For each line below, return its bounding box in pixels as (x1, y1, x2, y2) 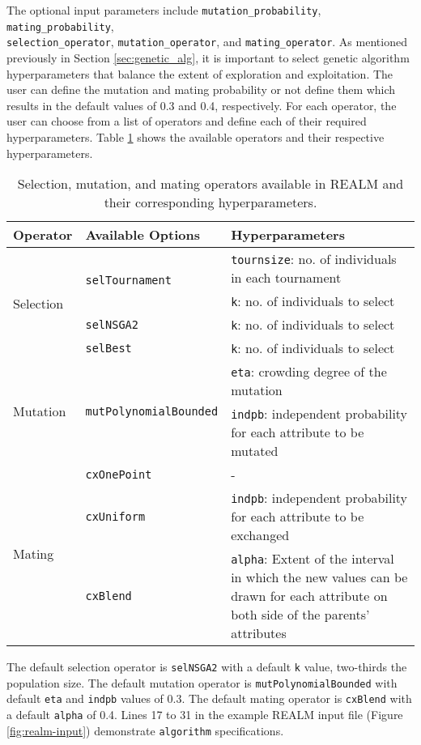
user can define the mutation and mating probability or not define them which (6, 81, 396, 98)
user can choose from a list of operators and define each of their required (6, 113, 367, 130)
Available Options (85, 225, 200, 245)
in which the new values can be (231, 568, 408, 587)
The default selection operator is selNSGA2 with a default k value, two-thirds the (6, 658, 407, 675)
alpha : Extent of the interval (231, 549, 394, 568)
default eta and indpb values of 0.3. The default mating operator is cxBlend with (6, 690, 412, 707)
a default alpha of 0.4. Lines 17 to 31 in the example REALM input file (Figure (6, 706, 403, 723)
